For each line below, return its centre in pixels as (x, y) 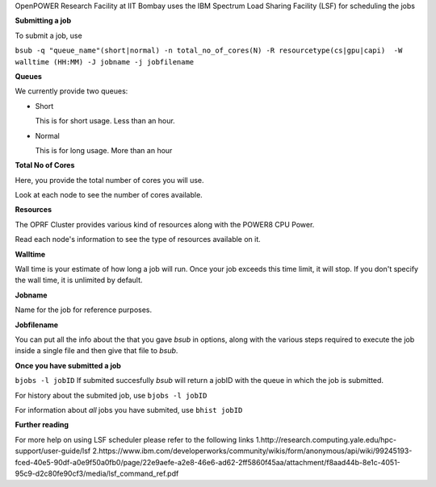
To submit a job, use (48, 35)
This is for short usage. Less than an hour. (105, 121)
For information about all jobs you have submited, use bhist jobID (129, 410)
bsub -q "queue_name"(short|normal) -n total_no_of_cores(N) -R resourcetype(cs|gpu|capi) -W (209, 51)
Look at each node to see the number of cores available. (109, 195)
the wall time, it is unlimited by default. (79, 280)
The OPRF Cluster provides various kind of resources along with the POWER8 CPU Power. (165, 224)
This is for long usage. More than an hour (104, 150)
